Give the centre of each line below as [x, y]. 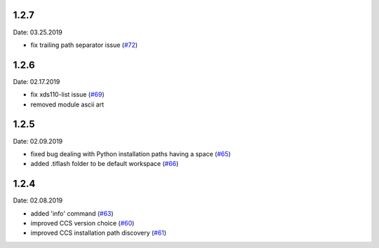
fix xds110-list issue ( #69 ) [67, 95]
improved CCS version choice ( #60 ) [82, 223]
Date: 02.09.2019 [38, 141]
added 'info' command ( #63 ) [72, 213]
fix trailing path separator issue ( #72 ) [84, 45]
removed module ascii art [67, 104]
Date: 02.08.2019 [38, 200]
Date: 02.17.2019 [36, 81]
